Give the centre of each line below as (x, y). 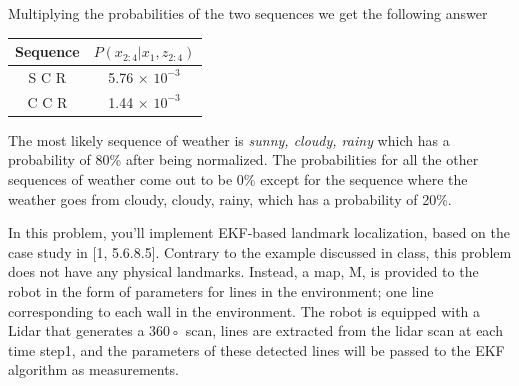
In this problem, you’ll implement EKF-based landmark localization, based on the (259, 232)
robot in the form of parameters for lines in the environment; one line (221, 291)
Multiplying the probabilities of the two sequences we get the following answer (248, 13)
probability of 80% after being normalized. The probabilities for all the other (243, 159)
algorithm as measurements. (94, 369)
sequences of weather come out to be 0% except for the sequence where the (238, 179)
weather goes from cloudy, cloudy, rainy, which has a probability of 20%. (230, 198)
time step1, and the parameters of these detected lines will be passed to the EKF (256, 349)
